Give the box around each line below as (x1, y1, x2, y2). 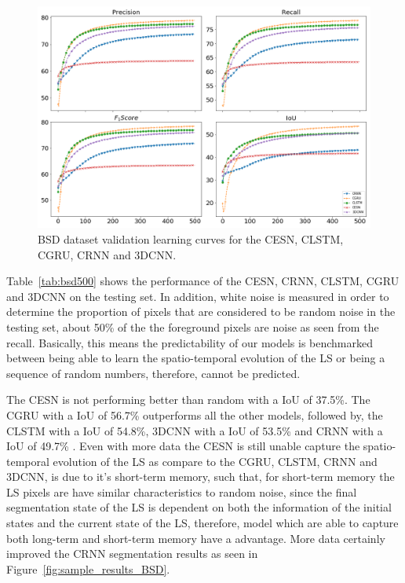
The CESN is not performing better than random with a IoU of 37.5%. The (6, 391, 370, 408)
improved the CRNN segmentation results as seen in (6, 545, 258, 562)
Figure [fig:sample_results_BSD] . (6, 560, 170, 577)
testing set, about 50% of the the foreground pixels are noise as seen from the (6, 318, 379, 335)
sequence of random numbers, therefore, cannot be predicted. (6, 365, 301, 381)
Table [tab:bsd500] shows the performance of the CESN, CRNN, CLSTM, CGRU (6, 273, 400, 289)
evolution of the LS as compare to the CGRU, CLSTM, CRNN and (53, 453, 378, 469)
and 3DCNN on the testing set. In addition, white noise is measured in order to (6, 288, 389, 304)
